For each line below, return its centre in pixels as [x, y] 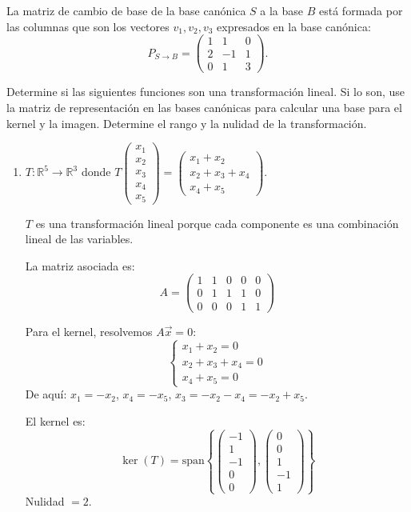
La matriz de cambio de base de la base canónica [126, 10]
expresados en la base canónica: [294, 26]
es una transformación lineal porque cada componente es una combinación [217, 223]
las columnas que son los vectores [88, 26]
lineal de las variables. [79, 239]
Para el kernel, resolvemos [89, 331]
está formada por [361, 10]
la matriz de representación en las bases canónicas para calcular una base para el [204, 107]
